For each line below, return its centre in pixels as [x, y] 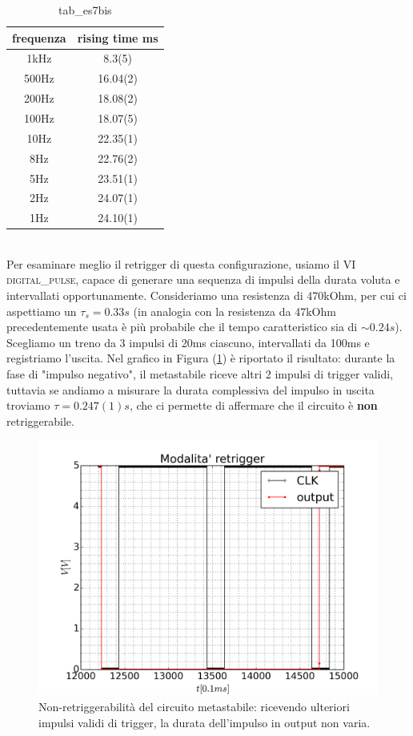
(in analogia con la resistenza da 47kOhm [235, 311]
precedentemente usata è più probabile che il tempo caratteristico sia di [182, 327]
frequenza [39, 37]
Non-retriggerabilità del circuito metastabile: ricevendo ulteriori [194, 706]
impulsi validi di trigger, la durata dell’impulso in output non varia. [204, 722]
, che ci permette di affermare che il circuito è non [253, 405]
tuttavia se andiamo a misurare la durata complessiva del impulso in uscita [190, 389]
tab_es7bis [85, 10]
